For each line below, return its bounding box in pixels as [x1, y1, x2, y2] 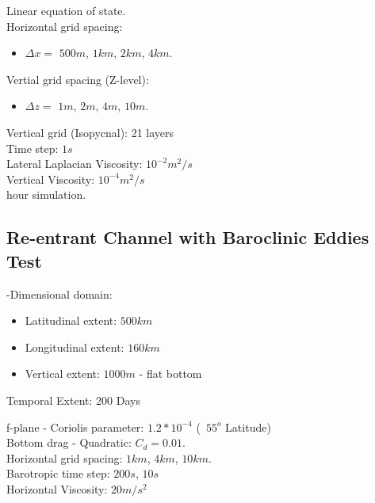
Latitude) [225, 418, 271, 435]
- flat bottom [139, 365, 202, 382]
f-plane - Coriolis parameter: [6, 418, 144, 435]
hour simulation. [6, 186, 86, 203]
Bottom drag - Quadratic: [6, 434, 132, 451]
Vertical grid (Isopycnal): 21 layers [6, 124, 174, 140]
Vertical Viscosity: [6, 170, 95, 187]
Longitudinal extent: [25, 338, 124, 355]
